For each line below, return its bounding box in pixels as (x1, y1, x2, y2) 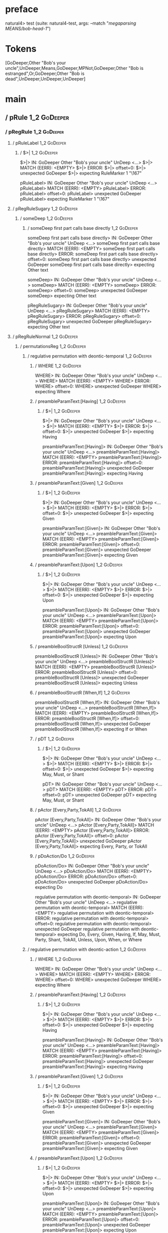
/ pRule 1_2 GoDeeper (5, 113, 69, 122)
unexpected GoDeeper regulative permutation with (35, 926, 140, 932)
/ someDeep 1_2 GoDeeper (20, 215, 73, 221)
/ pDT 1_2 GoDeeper (35, 736, 74, 742)
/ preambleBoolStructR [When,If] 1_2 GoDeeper (35, 689, 130, 695)
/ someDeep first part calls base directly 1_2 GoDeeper (27, 225, 138, 231)
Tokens (5, 43, 37, 55)
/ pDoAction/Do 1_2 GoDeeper (35, 853, 95, 859)
